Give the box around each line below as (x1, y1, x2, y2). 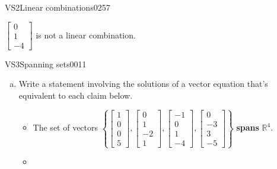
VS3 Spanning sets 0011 (5, 57, 87, 70)
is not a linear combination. (36, 28, 136, 41)
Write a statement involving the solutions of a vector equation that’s (18, 77, 268, 90)
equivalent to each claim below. (18, 89, 133, 101)
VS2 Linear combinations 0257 (5, 1, 110, 13)
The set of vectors (33, 121, 98, 134)
